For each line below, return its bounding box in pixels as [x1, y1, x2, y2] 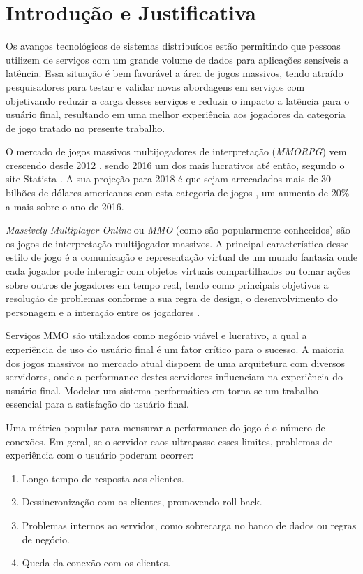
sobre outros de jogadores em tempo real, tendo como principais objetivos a [6, 277, 329, 292]
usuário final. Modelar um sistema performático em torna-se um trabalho [6, 382, 318, 397]
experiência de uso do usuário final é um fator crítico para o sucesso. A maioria [6, 342, 345, 356]
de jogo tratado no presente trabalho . [6, 120, 165, 135]
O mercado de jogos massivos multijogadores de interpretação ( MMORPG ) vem [6, 144, 347, 159]
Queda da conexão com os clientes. [22, 555, 171, 570]
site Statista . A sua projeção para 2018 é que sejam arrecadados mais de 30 [6, 171, 332, 186]
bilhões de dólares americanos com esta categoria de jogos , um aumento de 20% [6, 185, 350, 200]
